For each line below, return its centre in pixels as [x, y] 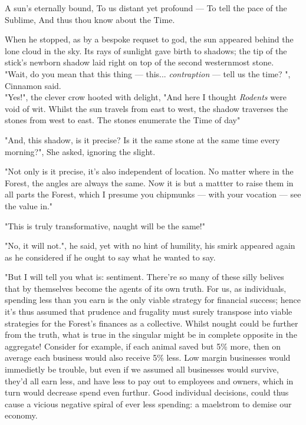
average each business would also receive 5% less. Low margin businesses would [148, 358]
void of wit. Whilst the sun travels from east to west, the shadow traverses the [147, 108]
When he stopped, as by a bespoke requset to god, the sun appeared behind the [149, 39]
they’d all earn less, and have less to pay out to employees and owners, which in [149, 380]
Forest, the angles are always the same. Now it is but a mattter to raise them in [149, 182]
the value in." [29, 205]
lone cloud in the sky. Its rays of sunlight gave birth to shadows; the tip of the [146, 50]
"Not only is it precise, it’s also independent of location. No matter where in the [149, 171]
